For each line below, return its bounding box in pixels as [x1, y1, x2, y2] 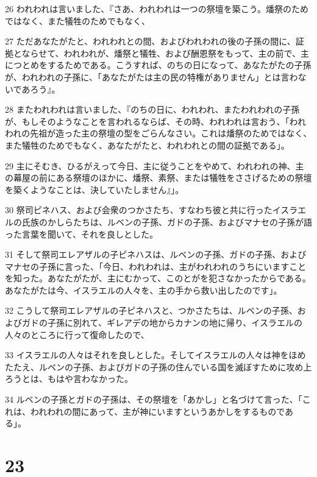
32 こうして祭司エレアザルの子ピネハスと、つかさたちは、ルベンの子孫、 [5, 304, 297, 317]
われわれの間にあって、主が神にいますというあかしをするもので [30, 405, 285, 417]
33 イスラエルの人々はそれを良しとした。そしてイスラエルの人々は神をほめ [5, 348, 306, 361]
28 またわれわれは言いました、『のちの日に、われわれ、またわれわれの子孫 [5, 103, 300, 116]
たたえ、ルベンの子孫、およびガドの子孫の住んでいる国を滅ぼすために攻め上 [5, 360, 312, 373]
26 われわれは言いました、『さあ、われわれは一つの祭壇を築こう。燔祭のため [5, 2, 309, 15]
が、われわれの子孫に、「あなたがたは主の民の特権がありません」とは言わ [5, 70, 298, 83]
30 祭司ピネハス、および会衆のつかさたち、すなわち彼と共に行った [5, 203, 272, 216]
